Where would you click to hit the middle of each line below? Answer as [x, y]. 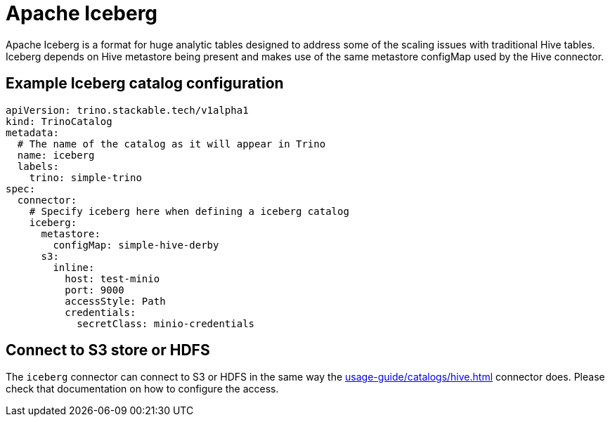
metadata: [32, 132]
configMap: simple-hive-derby [136, 245]
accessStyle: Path [115, 301]
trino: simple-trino [85, 177]
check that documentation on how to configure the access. [142, 389]
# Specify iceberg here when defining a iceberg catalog [189, 211]
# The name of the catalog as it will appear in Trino [171, 144]
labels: [38, 166]
